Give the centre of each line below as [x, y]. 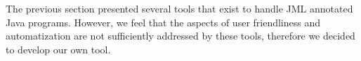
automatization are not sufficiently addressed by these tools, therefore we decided [180, 36]
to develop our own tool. [58, 49]
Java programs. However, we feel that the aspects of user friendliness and [163, 22]
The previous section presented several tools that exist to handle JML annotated [179, 8]
